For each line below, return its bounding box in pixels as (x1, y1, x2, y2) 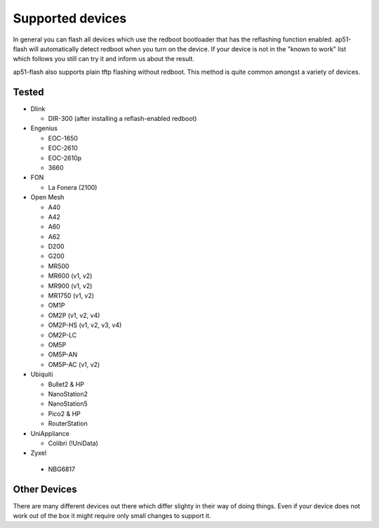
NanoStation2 (48, 389, 88, 398)
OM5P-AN (48, 350, 78, 359)
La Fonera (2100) (48, 183, 98, 191)
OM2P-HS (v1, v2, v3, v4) (48, 321, 122, 330)
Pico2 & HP (48, 409, 81, 418)
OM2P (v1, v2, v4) (48, 311, 100, 319)
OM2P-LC (48, 330, 77, 339)
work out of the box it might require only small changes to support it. (13, 511, 211, 520)
